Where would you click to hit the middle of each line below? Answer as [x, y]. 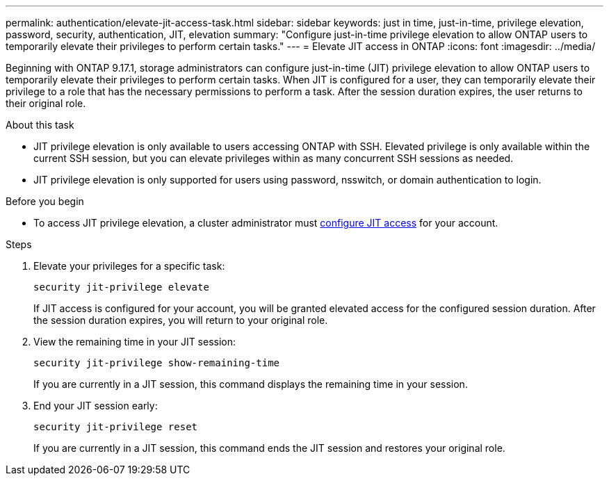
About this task [40, 125]
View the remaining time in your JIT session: [135, 342]
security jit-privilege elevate [121, 287]
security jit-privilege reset [116, 427]
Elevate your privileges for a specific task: [129, 266]
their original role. [46, 103]
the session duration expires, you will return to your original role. [181, 320]
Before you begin [45, 201]
